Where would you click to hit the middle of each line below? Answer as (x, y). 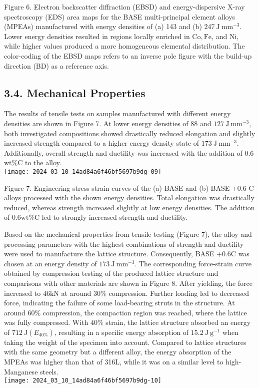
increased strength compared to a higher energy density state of (102, 143)
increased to (22, 293)
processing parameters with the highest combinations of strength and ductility (124, 244)
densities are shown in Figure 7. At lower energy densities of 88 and (108, 123)
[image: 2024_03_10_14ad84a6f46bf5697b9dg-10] (83, 381)
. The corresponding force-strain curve (193, 263)
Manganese (21, 371)
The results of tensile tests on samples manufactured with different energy (117, 113)
